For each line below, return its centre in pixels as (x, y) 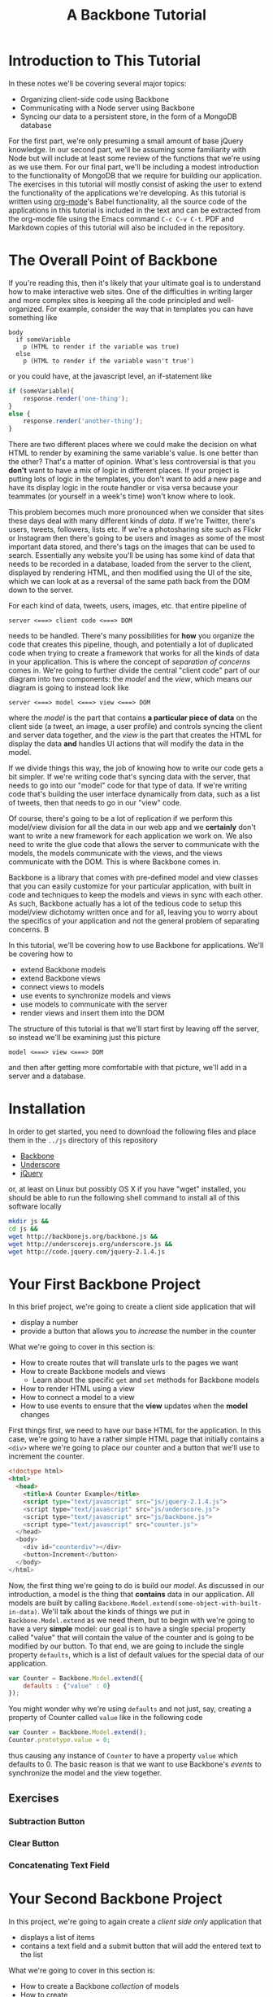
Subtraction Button (47, 1822)
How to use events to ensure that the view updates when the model (134, 1406)
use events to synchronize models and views (95, 996)
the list (31, 1955)
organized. (26, 309)
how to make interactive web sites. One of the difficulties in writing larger (131, 292)
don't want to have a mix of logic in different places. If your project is (124, 471)
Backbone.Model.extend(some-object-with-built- (180, 1603)
